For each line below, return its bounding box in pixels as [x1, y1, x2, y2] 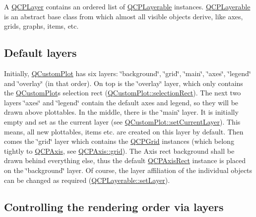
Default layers [4, 45, 77, 60]
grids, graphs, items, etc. [4, 21, 79, 31]
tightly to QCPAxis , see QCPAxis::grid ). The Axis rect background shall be [4, 145, 235, 156]
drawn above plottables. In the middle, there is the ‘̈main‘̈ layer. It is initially [4, 107, 239, 117]
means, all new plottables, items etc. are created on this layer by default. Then [4, 126, 244, 136]
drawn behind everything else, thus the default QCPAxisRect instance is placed [4, 155, 246, 166]
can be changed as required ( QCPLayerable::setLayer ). [4, 174, 170, 185]
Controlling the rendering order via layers [4, 199, 224, 214]
